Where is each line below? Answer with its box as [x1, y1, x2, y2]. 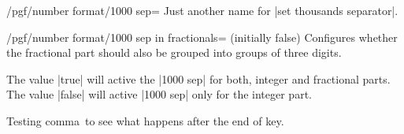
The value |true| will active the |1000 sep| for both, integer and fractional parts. [6, 70, 391, 87]
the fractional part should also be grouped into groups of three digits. [6, 44, 342, 61]
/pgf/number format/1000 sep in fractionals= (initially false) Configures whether [6, 28, 398, 45]
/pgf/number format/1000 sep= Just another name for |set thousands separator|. [6, 2, 398, 18]
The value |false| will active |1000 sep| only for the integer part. [6, 86, 312, 102]
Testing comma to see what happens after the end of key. [6, 112, 284, 128]
